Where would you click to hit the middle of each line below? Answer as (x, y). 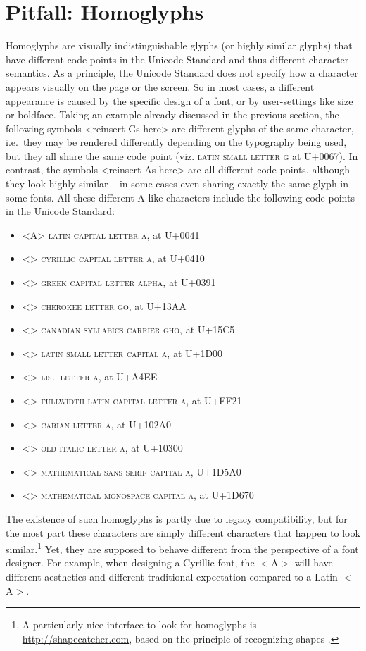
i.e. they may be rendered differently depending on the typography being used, (176, 142)
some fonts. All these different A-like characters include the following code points (180, 197)
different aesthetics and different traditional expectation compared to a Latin (172, 576)
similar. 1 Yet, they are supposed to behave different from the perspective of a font (182, 548)
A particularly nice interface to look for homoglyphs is (139, 625)
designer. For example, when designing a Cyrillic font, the (130, 563)
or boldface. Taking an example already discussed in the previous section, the (172, 114)
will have (314, 563)
